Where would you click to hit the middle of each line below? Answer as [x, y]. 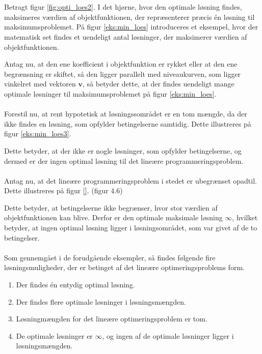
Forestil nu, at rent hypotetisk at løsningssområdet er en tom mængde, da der [126, 114]
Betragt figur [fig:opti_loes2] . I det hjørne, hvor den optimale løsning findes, [123, 7]
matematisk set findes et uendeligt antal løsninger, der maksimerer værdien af [126, 36]
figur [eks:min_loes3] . [38, 134]
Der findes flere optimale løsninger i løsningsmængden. [101, 301]
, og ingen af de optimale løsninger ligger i [168, 335]
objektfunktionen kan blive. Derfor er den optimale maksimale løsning [113, 217]
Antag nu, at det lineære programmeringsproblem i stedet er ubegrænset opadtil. [130, 180]
